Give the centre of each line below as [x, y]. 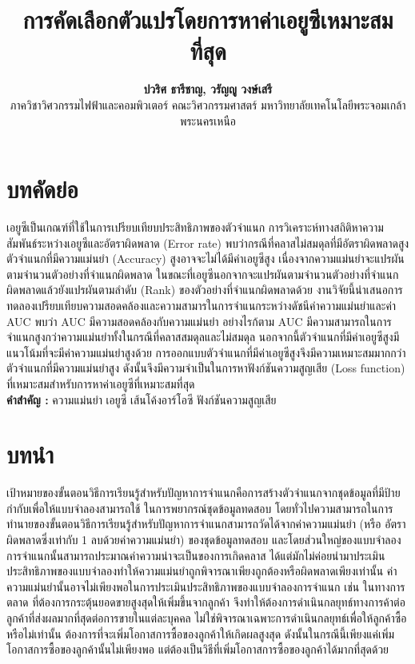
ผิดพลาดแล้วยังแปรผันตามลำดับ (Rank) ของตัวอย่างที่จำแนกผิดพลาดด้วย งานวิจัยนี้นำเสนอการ [205, 290]
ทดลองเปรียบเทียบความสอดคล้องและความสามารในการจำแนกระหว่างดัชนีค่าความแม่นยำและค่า [202, 305]
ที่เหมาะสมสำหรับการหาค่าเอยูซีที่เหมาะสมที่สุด [101, 383]
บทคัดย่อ [42, 189]
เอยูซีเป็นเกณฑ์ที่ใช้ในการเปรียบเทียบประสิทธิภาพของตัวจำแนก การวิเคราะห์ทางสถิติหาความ [195, 227]
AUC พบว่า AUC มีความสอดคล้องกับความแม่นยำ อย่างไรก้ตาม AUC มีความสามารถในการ [199, 321]
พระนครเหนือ [208, 120]
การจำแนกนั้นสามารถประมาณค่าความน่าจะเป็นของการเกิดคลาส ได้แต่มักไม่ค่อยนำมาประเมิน [196, 555]
